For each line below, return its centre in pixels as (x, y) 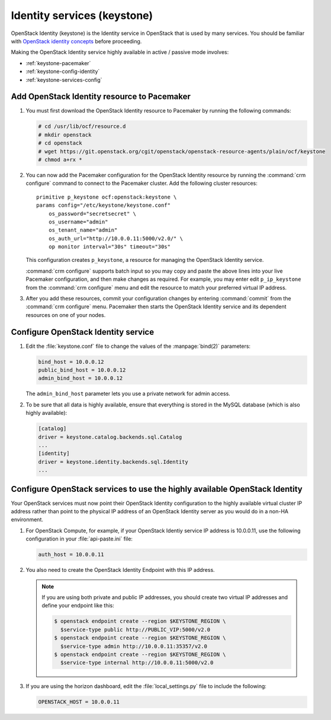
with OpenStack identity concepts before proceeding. (76, 41)
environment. (27, 520)
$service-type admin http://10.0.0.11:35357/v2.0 (134, 646)
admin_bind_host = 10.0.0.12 (81, 378)
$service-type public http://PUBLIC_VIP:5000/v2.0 (135, 629)
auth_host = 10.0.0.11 (71, 555)
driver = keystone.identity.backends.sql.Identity (113, 462)
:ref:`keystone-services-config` (64, 79)
